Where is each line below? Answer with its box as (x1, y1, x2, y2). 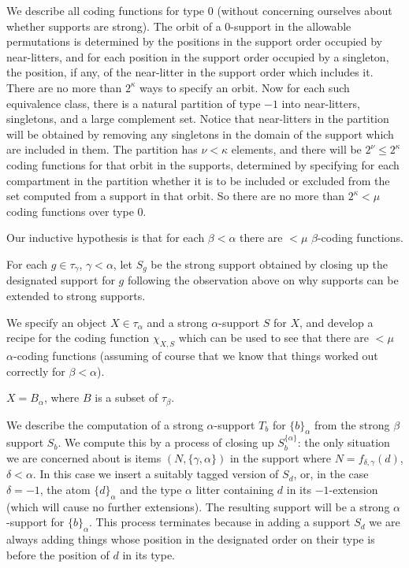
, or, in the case (293, 466, 369, 482)
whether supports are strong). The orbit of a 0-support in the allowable (6, 17, 351, 34)
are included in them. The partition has (6, 141, 198, 158)
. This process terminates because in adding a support (89, 514, 351, 530)
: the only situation (297, 434, 390, 451)
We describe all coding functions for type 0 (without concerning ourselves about (6, 2, 392, 18)
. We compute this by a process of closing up (58, 434, 274, 451)
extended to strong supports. (6, 287, 146, 303)
